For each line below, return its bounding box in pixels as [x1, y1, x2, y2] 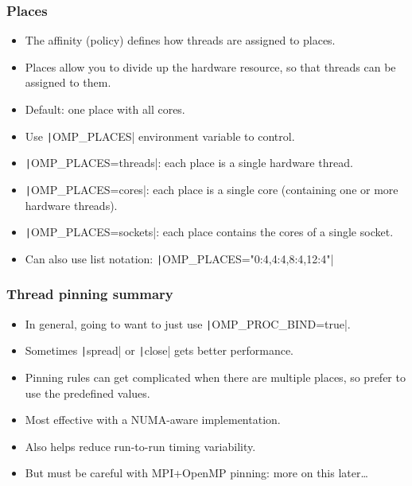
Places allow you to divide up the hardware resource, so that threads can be [25, 58, 396, 75]
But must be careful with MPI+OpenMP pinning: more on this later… [25, 465, 368, 481]
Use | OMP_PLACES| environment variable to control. [25, 127, 295, 144]
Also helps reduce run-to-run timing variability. [25, 437, 256, 454]
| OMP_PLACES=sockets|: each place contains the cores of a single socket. [25, 224, 394, 240]
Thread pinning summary [6, 284, 173, 304]
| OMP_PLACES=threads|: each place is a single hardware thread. [25, 154, 353, 171]
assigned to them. [25, 74, 111, 91]
